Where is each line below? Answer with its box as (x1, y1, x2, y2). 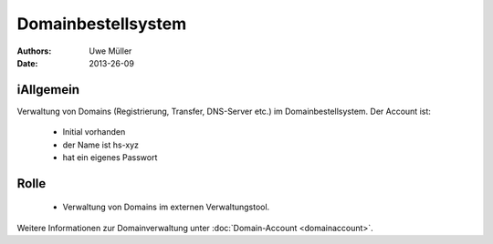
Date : (16, 57, 38, 68)
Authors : (16, 46, 52, 56)
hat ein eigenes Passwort (62, 152, 158, 163)
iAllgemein (16, 82, 79, 97)
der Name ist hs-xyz (62, 139, 140, 150)
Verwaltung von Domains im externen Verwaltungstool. (62, 201, 270, 213)
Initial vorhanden (62, 127, 126, 137)
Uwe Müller (89, 46, 132, 56)
